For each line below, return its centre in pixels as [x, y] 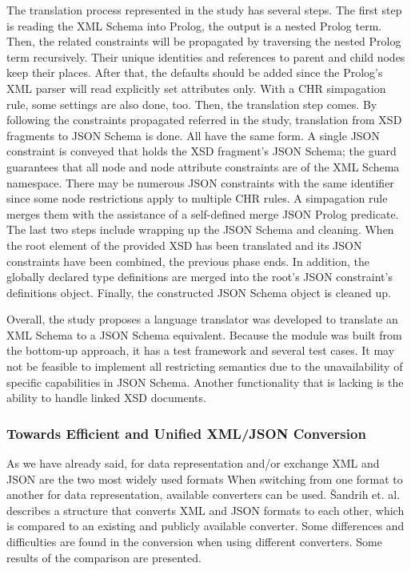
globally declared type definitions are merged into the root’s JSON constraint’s [200, 277]
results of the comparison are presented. [104, 557]
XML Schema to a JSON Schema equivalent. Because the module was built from [204, 334]
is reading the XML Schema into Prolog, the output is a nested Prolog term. [194, 25]
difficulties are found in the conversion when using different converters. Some [194, 542]
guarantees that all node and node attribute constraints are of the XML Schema [203, 166]
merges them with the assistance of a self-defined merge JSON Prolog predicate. [203, 213]
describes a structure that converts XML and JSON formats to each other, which [205, 510]
